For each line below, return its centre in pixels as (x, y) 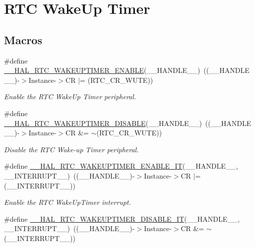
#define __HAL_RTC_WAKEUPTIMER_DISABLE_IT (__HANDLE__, (122, 218)
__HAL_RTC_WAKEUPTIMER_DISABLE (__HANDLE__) (103, 123)
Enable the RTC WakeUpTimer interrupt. (67, 202)
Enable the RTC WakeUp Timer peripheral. (70, 96)
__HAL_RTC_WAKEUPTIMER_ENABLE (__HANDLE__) (102, 70)
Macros (23, 39)
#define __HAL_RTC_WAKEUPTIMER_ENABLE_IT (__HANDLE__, (121, 166)
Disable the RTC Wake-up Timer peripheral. (71, 149)
